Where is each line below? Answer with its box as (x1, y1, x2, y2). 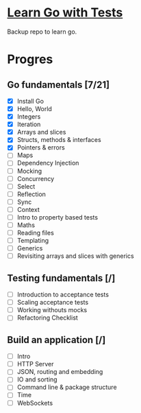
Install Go (16, 97, 44, 105)
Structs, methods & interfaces (16, 136, 101, 144)
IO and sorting (16, 375, 57, 383)
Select (16, 182, 36, 190)
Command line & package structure (16, 383, 118, 392)
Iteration (16, 120, 41, 128)
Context (16, 205, 40, 213)
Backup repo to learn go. (7, 27, 77, 36)
